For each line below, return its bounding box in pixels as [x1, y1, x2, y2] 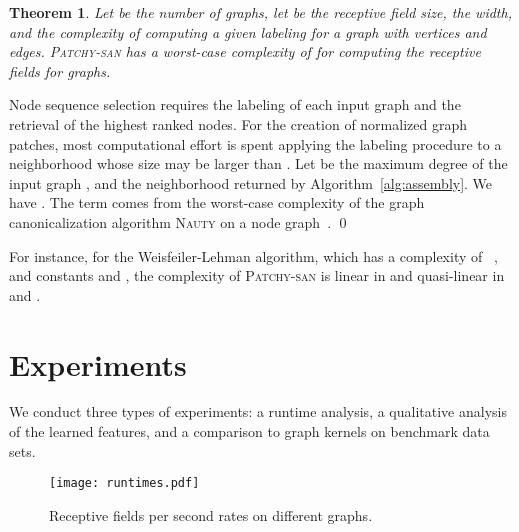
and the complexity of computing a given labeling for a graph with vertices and [9, 21, 487, 42]
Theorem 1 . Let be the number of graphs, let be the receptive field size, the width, [9, 2, 512, 22]
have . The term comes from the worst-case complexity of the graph [9, 192, 425, 213]
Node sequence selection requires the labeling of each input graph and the [9, 94, 461, 115]
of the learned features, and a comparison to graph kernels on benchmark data [9, 421, 490, 442]
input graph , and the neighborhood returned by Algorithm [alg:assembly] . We [9, 172, 493, 193]
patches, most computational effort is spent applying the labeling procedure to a [9, 133, 502, 154]
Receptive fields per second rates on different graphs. [49, 504, 373, 525]
